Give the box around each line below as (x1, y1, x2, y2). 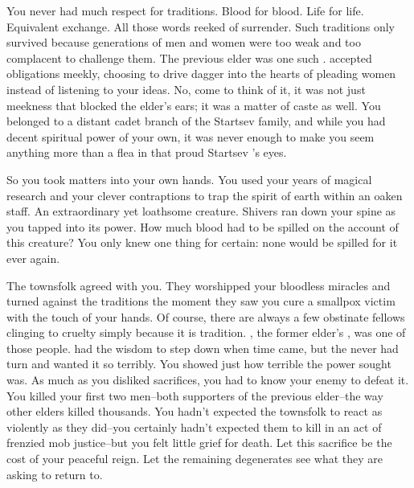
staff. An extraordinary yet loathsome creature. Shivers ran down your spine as (6, 203, 396, 219)
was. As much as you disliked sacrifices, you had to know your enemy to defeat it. (6, 371, 409, 388)
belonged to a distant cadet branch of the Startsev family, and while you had (6, 113, 386, 129)
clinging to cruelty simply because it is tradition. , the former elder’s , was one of (6, 324, 406, 341)
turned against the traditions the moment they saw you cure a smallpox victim (6, 293, 396, 310)
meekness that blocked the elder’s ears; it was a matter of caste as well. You (6, 96, 381, 113)
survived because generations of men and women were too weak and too (6, 34, 361, 51)
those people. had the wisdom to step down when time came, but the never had (6, 339, 399, 356)
